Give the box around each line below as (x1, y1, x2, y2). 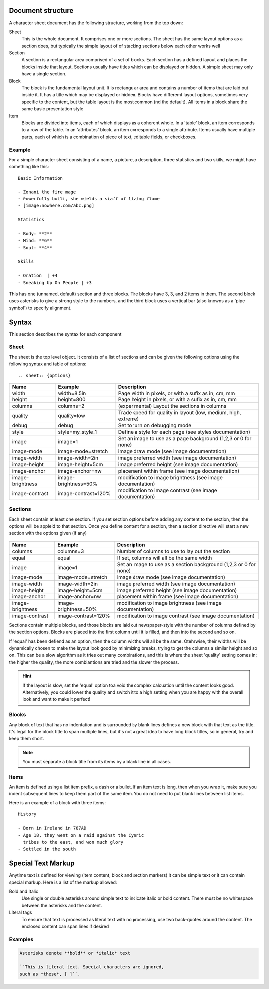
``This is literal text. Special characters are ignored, (19, 964, 164, 970)
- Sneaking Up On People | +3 (18, 280, 92, 285)
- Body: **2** (18, 231, 52, 236)
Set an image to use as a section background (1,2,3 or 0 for (117, 561, 256, 568)
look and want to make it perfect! (22, 696, 91, 702)
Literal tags (9, 909, 32, 915)
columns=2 (58, 402, 85, 409)
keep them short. (9, 736, 44, 742)
